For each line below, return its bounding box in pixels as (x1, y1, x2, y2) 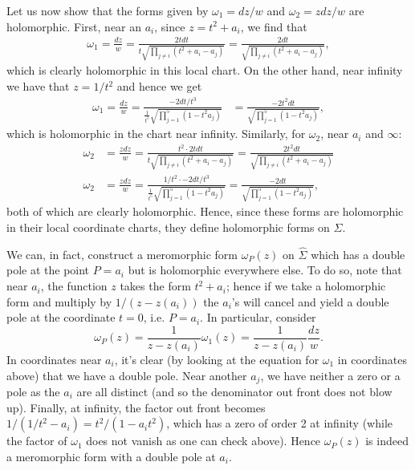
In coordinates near (6, 350, 102, 367)
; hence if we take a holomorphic (226, 278, 386, 294)
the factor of (6, 432, 67, 449)
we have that (6, 78, 70, 95)
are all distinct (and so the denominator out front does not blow (76, 383, 393, 399)
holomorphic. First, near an (6, 18, 142, 34)
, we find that (240, 18, 307, 34)
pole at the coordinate (6, 309, 116, 326)
